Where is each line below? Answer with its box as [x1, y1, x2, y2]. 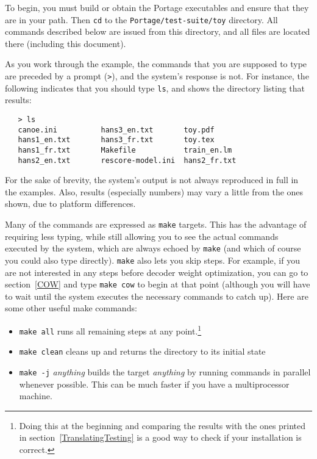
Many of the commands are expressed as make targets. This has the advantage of [5, 218, 307, 230]
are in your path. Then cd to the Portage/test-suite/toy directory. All [5, 13, 278, 26]
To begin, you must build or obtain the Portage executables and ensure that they [5, 1, 309, 13]
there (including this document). [5, 37, 126, 49]
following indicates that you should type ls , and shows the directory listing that [5, 81, 305, 94]
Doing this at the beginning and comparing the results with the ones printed [19, 419, 306, 432]
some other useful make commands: [5, 302, 137, 314]
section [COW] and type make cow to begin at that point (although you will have [5, 278, 310, 291]
